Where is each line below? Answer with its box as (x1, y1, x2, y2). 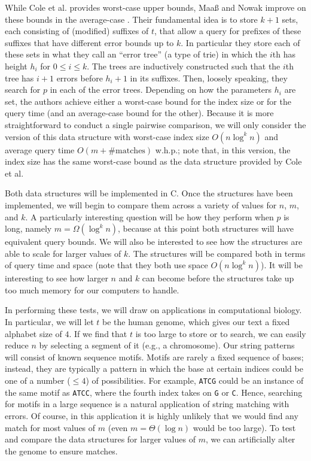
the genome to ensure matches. (5, 444, 118, 457)
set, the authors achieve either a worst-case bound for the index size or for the (5, 95, 291, 107)
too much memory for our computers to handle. (5, 283, 179, 296)
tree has (5, 71, 34, 84)
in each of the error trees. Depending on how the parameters (50, 83, 272, 96)
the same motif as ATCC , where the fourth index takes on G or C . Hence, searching (5, 386, 303, 398)
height (5, 59, 28, 72)
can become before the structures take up (142, 272, 294, 284)
